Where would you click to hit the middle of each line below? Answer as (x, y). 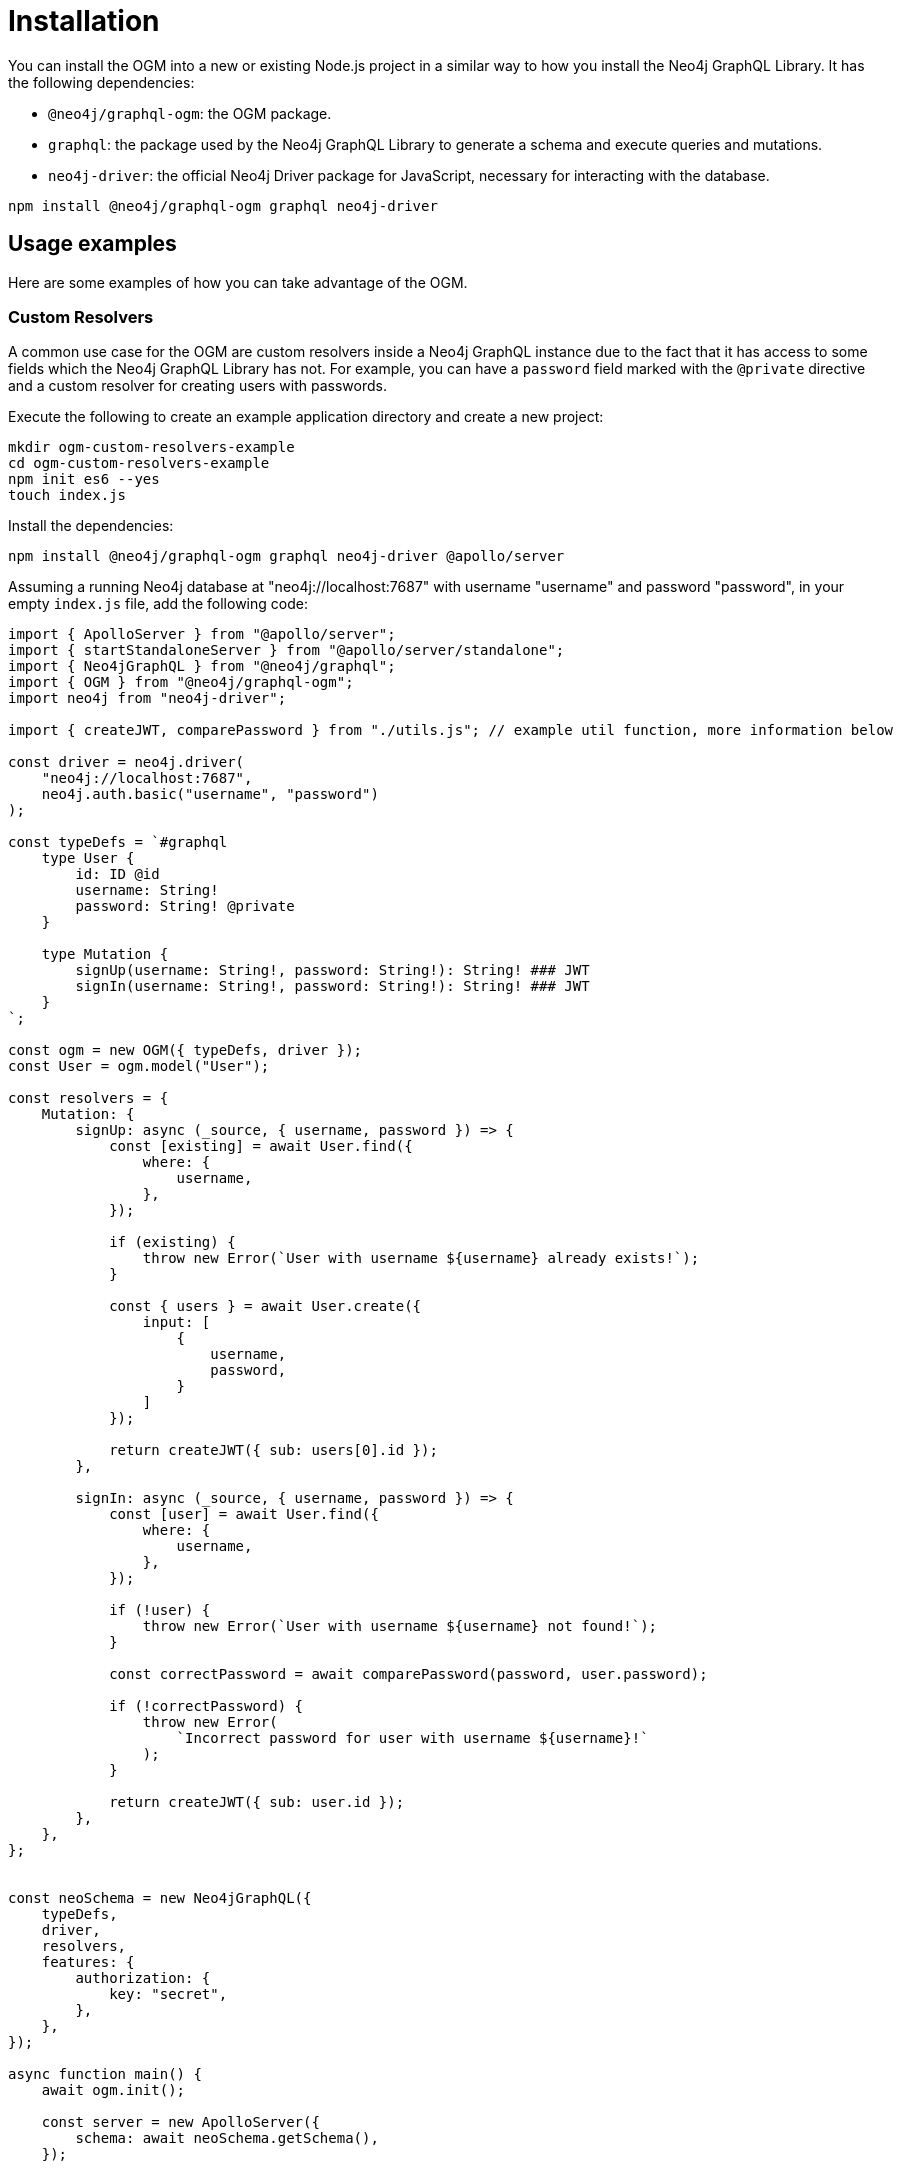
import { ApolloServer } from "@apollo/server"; (202, 634)
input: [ (176, 1322)
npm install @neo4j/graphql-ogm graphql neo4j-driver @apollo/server (286, 556)
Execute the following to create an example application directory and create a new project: (306, 417)
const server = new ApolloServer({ (180, 2122)
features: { (88, 1962)
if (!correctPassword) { (206, 1706)
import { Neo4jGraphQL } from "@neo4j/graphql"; (202, 666)
